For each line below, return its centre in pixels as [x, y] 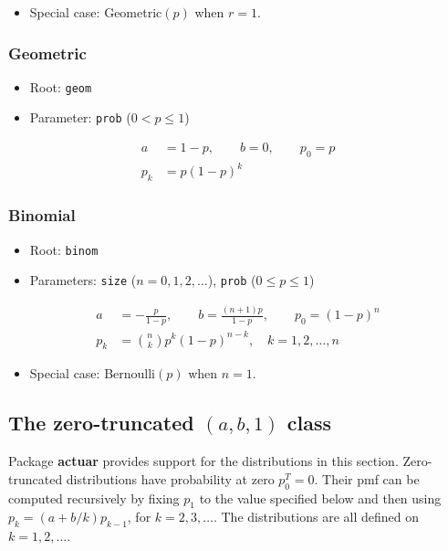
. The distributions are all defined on [316, 517]
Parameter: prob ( [80, 117]
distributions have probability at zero [170, 478]
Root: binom [64, 249]
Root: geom [61, 86]
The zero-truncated [101, 423]
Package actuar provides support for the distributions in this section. [203, 461]
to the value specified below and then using [320, 498]
